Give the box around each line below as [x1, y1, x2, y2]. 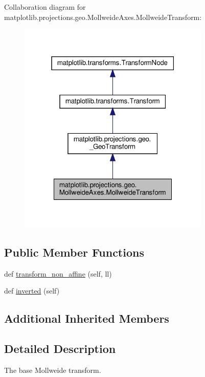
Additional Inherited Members [4, 310, 169, 326]
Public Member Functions [4, 244, 144, 260]
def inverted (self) [4, 285, 60, 296]
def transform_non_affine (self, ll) [4, 268, 112, 279]
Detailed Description [4, 341, 116, 357]
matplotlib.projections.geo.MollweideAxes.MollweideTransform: [4, 11, 202, 22]
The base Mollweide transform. [4, 365, 101, 375]
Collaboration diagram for [4, 2, 86, 12]
